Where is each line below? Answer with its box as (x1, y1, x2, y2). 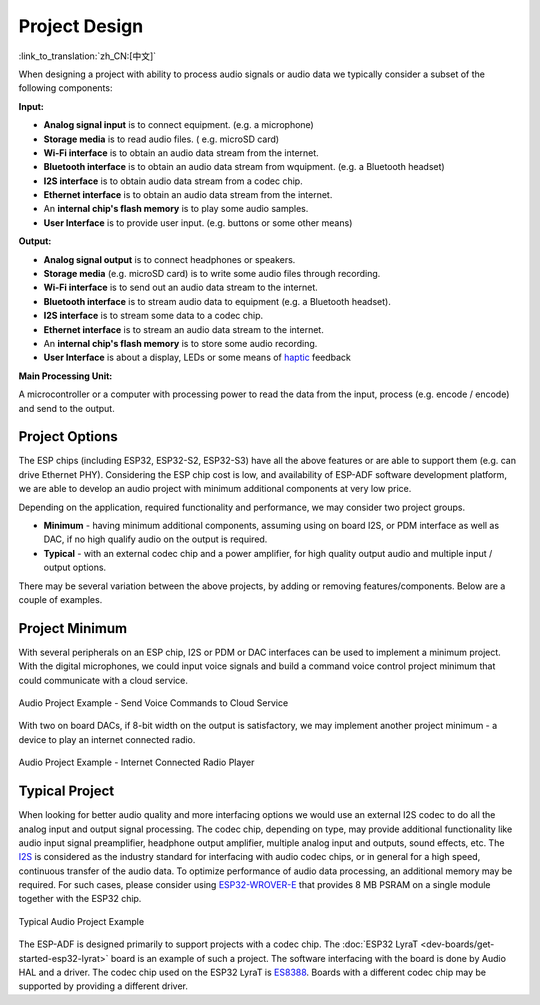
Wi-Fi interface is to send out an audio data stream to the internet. (43, 281, 319, 294)
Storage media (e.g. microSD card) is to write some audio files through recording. (43, 268, 381, 280)
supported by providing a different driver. (18, 980, 189, 992)
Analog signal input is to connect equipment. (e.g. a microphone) (43, 119, 314, 131)
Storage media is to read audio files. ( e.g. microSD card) (43, 133, 280, 145)
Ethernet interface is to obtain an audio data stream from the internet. (43, 189, 333, 201)
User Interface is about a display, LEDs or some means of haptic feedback (43, 351, 352, 364)
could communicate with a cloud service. (18, 674, 189, 686)
